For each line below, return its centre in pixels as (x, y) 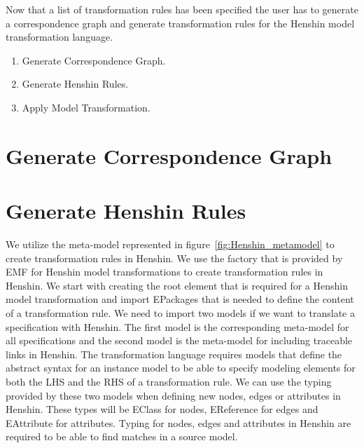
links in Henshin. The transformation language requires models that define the (174, 354)
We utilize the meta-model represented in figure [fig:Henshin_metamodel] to (170, 244)
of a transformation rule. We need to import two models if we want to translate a (180, 313)
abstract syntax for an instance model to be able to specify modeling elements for (181, 368)
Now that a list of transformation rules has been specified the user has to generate (182, 9)
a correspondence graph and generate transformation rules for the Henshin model (180, 23)
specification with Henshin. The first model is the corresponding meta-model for (177, 326)
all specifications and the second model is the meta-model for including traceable (179, 340)
